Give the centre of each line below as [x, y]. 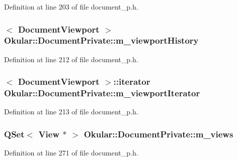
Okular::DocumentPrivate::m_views [159, 134]
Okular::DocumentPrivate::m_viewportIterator [102, 93]
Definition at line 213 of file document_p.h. [71, 112]
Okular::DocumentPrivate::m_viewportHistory [101, 40]
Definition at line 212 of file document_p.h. [71, 59]
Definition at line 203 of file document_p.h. [71, 7]
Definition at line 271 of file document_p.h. [71, 153]
